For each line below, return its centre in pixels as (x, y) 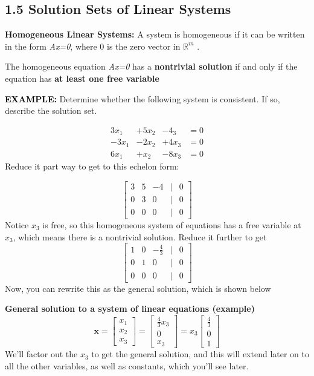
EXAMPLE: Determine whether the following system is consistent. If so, (143, 98)
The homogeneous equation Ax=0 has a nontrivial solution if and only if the (151, 66)
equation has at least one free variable (82, 78)
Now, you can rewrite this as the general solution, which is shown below (138, 288)
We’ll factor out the (41, 354)
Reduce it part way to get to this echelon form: (92, 166)
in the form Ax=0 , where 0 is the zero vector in (93, 46)
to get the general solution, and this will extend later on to (200, 354)
